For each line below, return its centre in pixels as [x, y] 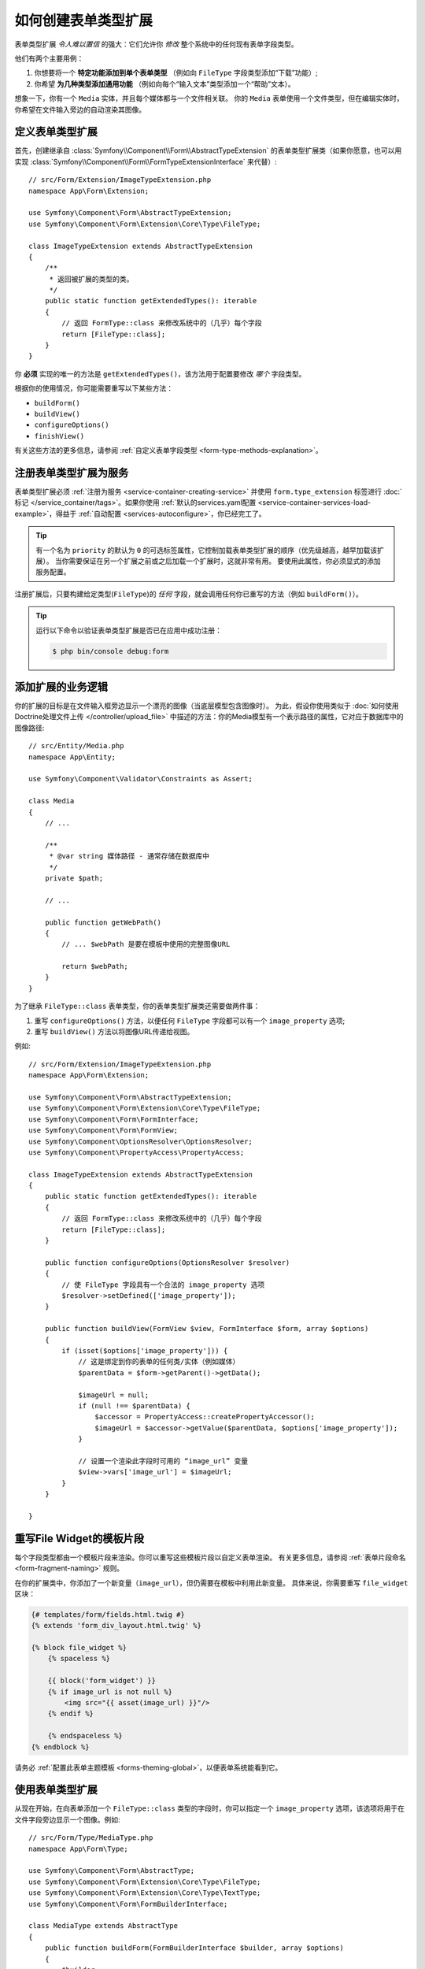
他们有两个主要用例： [49, 58]
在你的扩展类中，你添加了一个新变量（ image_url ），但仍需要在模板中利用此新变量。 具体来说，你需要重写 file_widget [211, 1582]
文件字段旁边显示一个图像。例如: [68, 1819]
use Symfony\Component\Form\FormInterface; [114, 1119]
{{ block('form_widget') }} [102, 1681]
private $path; [74, 878]
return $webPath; [95, 966]
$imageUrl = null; [114, 1395]
